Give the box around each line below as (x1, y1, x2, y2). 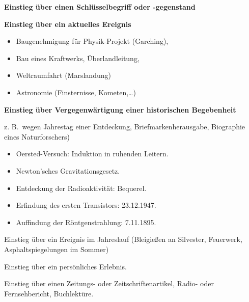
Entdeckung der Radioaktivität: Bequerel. (16, 182, 147, 193)
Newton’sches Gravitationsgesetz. (16, 165, 120, 176)
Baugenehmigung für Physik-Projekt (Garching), (16, 36, 169, 46)
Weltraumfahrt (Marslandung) (16, 70, 111, 80)
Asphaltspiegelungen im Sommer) (4, 243, 109, 254)
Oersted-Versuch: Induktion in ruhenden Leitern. (16, 148, 169, 159)
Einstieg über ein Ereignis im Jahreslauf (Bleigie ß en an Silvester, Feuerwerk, (4, 234, 242, 244)
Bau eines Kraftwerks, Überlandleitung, (16, 52, 140, 63)
